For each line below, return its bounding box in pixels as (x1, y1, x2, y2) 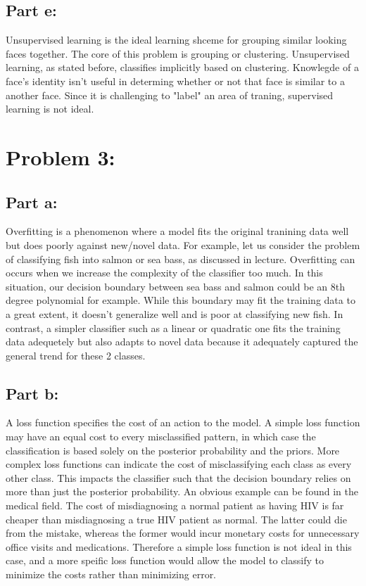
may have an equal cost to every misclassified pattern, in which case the (6, 429, 316, 444)
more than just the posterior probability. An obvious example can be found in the (6, 484, 358, 499)
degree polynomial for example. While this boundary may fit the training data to (6, 293, 355, 307)
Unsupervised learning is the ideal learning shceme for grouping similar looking (6, 32, 347, 47)
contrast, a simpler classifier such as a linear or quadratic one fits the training (6, 320, 341, 335)
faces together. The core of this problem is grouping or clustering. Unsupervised (6, 46, 350, 60)
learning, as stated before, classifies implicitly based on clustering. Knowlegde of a (6, 60, 359, 75)
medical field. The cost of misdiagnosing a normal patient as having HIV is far (6, 498, 344, 513)
